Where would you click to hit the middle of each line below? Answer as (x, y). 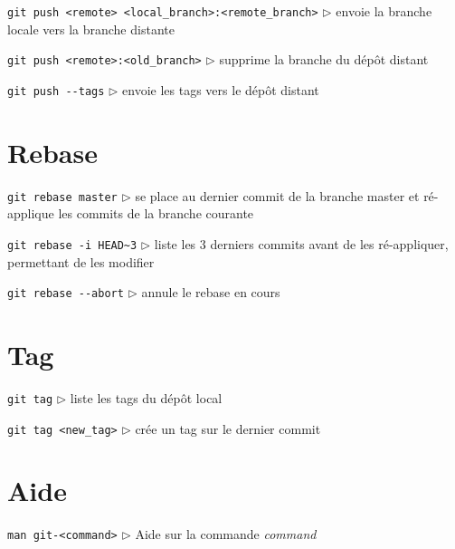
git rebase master (62, 197)
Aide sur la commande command (226, 534)
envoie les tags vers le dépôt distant (221, 89)
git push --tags (56, 91)
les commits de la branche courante (156, 213)
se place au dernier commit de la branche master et (277, 195)
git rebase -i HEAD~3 (72, 245)
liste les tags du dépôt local (146, 397)
